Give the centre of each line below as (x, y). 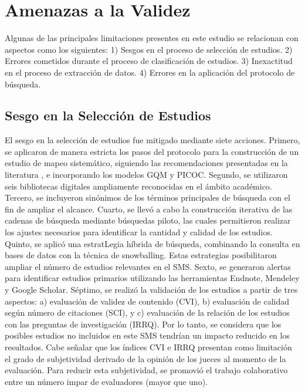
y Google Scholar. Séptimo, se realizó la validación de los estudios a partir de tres (151, 290)
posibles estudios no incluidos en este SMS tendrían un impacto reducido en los (147, 335)
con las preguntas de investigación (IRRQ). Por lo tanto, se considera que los (143, 324)
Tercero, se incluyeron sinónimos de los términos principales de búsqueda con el (148, 197)
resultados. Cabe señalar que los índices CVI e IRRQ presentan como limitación (148, 347)
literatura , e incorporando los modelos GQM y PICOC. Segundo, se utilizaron (146, 175)
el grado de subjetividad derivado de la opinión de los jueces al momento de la (145, 358)
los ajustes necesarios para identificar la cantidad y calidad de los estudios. (139, 232)
